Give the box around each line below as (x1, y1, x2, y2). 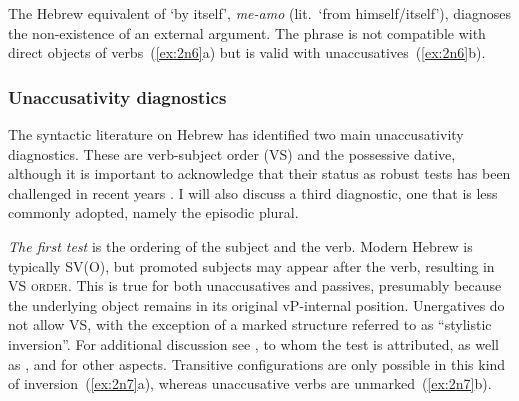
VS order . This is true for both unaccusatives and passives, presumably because (8, 275, 502, 296)
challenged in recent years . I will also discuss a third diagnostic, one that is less (8, 182, 498, 203)
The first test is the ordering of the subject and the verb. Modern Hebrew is (8, 235, 473, 256)
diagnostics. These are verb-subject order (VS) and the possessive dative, (8, 143, 456, 164)
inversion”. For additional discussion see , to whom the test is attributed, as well (8, 333, 499, 354)
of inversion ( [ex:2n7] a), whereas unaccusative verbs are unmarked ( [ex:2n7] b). (8, 373, 492, 394)
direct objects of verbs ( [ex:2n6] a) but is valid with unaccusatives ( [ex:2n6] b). (8, 42, 486, 63)
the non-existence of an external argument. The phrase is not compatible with (8, 22, 486, 43)
